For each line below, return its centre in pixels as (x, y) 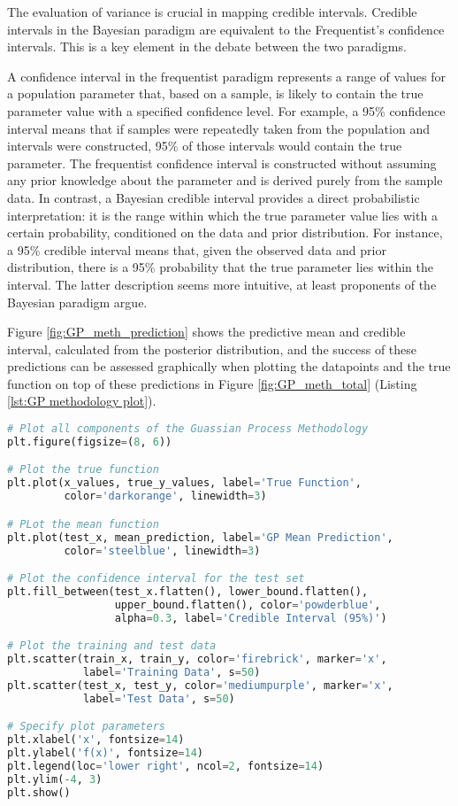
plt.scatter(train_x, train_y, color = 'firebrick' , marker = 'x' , (197, 659)
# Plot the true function (83, 470)
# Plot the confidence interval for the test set (156, 579)
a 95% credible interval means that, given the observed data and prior (197, 249)
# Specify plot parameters (86, 727)
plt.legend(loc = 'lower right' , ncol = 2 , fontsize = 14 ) (166, 766)
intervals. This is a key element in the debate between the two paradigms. (207, 46)
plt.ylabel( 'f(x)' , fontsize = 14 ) (105, 752)
